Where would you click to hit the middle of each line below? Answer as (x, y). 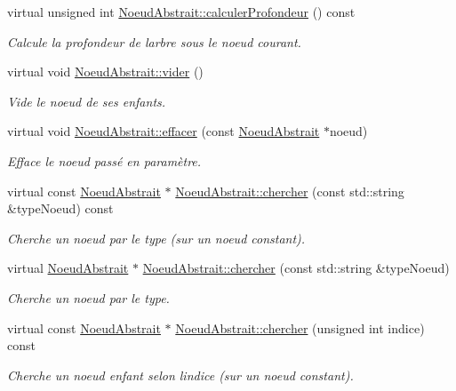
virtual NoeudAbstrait (68, 268)
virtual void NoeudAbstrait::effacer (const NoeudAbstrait (164, 131)
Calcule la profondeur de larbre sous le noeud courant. (154, 41)
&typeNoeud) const (60, 208)
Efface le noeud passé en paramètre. (104, 160)
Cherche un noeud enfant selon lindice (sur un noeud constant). (180, 375)
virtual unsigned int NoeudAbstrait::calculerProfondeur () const (181, 12)
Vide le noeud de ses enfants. (87, 101)
